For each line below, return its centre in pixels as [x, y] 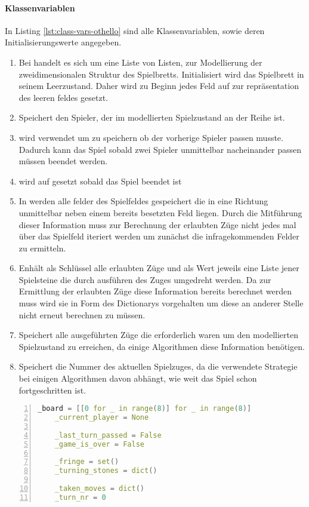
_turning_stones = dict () [106, 471]
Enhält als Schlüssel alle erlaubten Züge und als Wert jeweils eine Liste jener [159, 268]
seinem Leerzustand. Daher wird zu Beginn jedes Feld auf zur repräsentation [159, 86]
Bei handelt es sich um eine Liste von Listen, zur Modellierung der [140, 62]
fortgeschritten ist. [52, 390]
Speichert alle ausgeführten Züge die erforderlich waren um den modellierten [158, 335]
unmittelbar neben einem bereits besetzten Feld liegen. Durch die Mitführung [160, 212]
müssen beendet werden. [63, 161]
